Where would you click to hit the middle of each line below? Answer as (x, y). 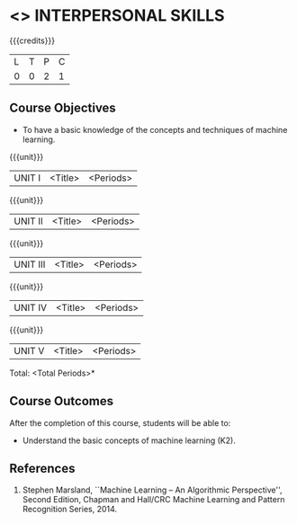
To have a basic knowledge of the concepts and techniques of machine (155, 129)
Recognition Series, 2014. (70, 510)
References (42, 468)
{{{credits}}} (32, 40)
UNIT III (30, 264)
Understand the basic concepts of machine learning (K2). (129, 440)
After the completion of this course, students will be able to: (120, 422)
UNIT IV (31, 307)
